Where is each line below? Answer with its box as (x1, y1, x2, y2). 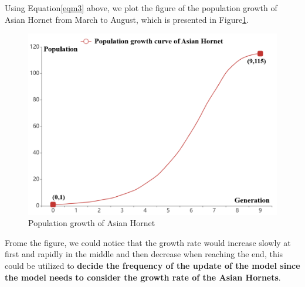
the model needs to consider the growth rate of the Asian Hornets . (5, 271, 281, 283)
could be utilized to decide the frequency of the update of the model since (5, 259, 300, 271)
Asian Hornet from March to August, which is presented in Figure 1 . (5, 13, 249, 25)
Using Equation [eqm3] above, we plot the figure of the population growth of (5, 2, 277, 13)
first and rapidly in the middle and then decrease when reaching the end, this (5, 248, 283, 260)
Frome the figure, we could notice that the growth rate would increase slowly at (5, 236, 291, 248)
